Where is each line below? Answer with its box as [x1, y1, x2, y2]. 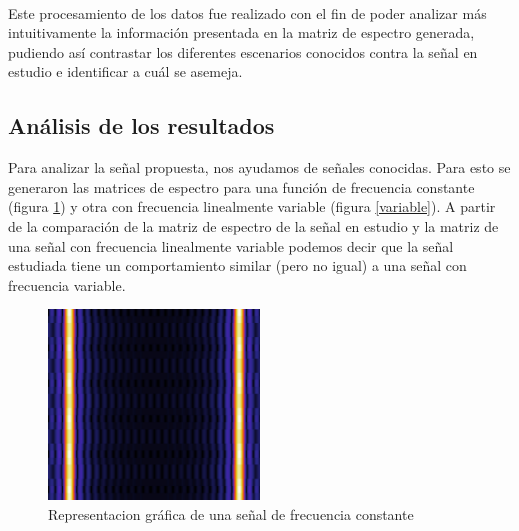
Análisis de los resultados [8, 110, 275, 141]
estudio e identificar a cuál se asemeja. [8, 61, 243, 82]
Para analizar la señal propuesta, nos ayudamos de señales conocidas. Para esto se [8, 157, 511, 178]
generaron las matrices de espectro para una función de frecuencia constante [8, 176, 475, 197]
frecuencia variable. [8, 274, 126, 295]
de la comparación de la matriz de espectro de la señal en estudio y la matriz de [8, 215, 499, 236]
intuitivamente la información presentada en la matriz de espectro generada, [8, 22, 475, 43]
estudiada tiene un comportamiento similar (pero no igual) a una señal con [8, 255, 467, 276]
